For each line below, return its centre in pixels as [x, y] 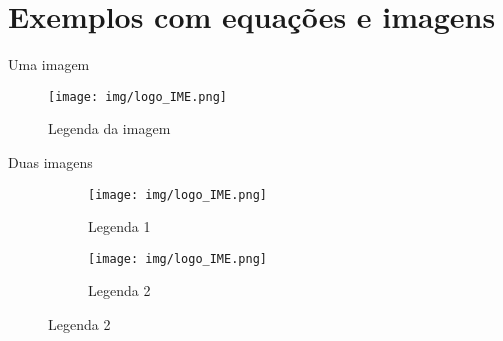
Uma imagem [49, 64]
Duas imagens [50, 161]
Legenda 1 [119, 226]
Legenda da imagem [109, 128]
